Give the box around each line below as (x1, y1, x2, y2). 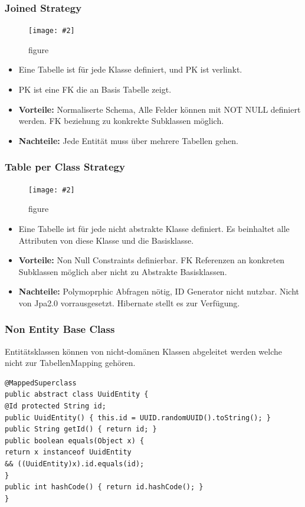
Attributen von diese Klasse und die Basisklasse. (18, 234, 194, 246)
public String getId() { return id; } (5, 425, 157, 434)
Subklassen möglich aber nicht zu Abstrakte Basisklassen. (18, 265, 227, 277)
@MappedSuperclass (5, 378, 77, 387)
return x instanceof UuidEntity (5, 448, 132, 457)
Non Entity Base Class (5, 322, 115, 336)
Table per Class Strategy (5, 159, 125, 174)
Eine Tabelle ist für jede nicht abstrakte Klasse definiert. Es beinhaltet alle (18, 222, 290, 234)
